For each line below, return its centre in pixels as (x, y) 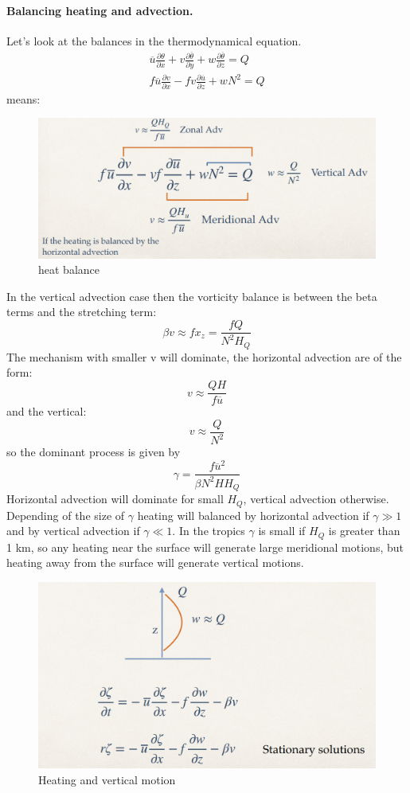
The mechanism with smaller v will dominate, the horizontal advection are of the (204, 356)
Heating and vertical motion (107, 779)
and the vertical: (47, 411)
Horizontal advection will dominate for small (115, 499)
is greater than (364, 531)
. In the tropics (209, 531)
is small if (282, 531)
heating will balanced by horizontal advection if (253, 515)
